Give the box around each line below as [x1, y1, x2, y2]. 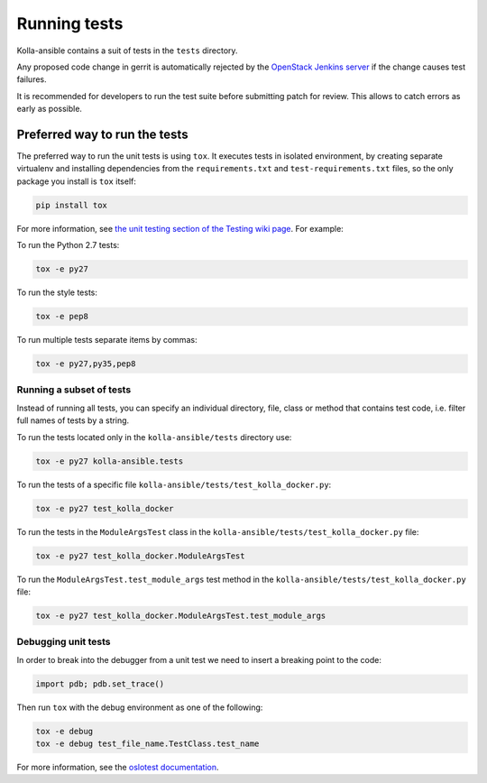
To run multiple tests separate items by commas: [16, 335, 198, 345]
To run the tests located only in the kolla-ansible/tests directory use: [16, 431, 292, 442]
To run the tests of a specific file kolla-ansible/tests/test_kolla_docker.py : [16, 479, 332, 490]
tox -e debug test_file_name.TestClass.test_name [35, 738, 260, 749]
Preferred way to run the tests [16, 126, 188, 142]
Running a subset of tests [16, 383, 132, 396]
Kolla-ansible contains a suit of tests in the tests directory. [16, 45, 238, 56]
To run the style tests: [16, 287, 98, 298]
